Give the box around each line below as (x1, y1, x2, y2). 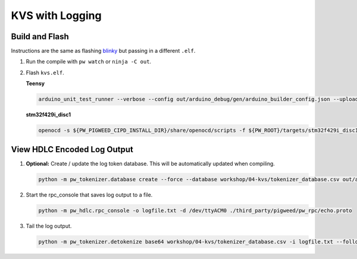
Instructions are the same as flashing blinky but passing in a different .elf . (11, 48, 196, 55)
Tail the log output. (26, 222, 72, 229)
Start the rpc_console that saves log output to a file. (26, 191, 153, 198)
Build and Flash (11, 31, 70, 42)
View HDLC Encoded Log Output (11, 144, 134, 154)
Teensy (26, 80, 45, 87)
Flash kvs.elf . (26, 69, 65, 76)
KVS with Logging (11, 9, 102, 22)
